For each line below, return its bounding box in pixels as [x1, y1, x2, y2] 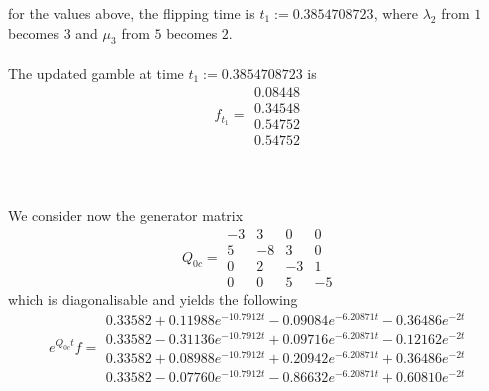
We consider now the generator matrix [8, 205, 244, 226]
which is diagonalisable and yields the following [8, 289, 298, 310]
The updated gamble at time [8, 62, 184, 83]
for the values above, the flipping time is [8, 3, 255, 23]
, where [373, 3, 418, 23]
